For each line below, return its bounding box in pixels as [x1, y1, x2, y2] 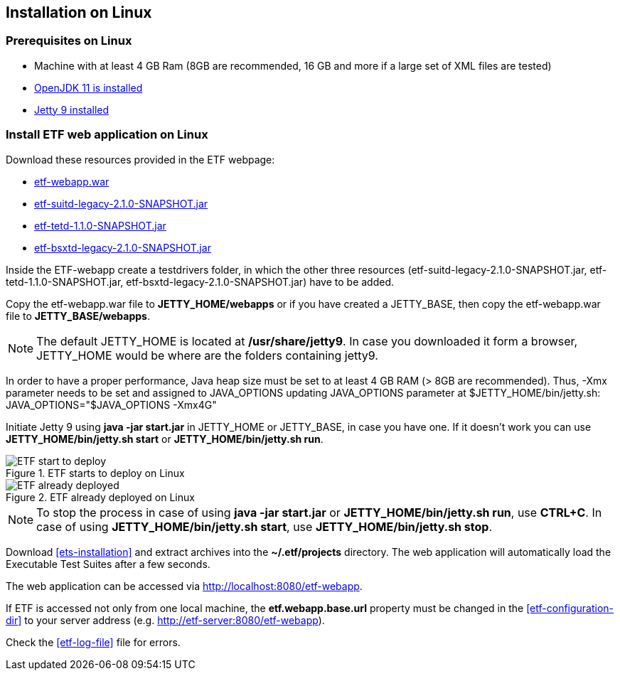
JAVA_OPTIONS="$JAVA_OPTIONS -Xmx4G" [6, 398, 217, 411]
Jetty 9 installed [34, 103, 109, 116]
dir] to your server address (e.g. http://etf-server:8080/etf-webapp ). [6, 613, 325, 626]
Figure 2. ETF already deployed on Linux [6, 490, 195, 503]
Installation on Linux [6, 4, 152, 21]
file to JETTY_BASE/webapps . [6, 309, 150, 322]
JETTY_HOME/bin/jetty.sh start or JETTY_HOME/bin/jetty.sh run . [6, 432, 324, 445]
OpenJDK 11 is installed [34, 81, 143, 94]
